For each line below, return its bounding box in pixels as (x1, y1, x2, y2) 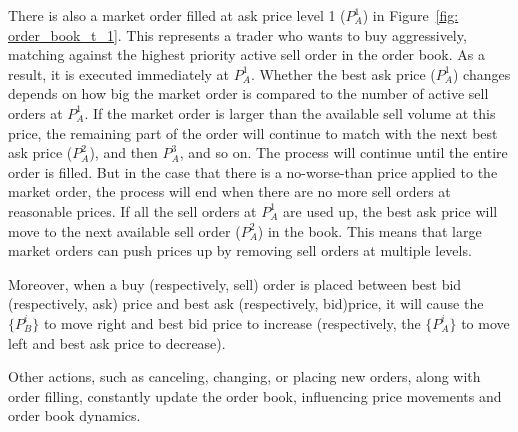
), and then (89, 142, 158, 163)
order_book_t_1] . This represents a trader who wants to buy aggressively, (8, 24, 467, 45)
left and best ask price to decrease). (8, 332, 226, 353)
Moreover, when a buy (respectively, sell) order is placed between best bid (8, 273, 462, 294)
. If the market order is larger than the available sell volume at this (84, 102, 496, 123)
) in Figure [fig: (362, 5, 459, 25)
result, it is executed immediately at (8, 63, 230, 84)
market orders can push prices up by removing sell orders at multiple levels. (8, 240, 472, 261)
